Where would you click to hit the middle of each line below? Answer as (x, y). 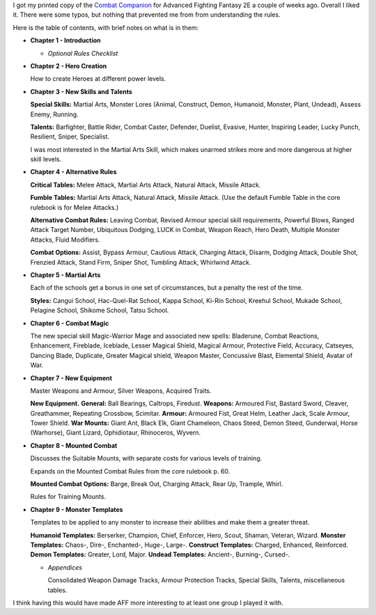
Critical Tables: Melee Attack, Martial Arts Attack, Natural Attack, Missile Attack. (146, 185)
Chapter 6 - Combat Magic (70, 323)
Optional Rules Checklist (83, 53)
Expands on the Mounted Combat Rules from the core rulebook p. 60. (130, 471)
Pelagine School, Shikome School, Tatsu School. (100, 311)
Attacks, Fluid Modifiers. (65, 240)
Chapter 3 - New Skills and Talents (81, 91)
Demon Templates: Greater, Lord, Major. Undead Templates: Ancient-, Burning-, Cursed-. (160, 554)
